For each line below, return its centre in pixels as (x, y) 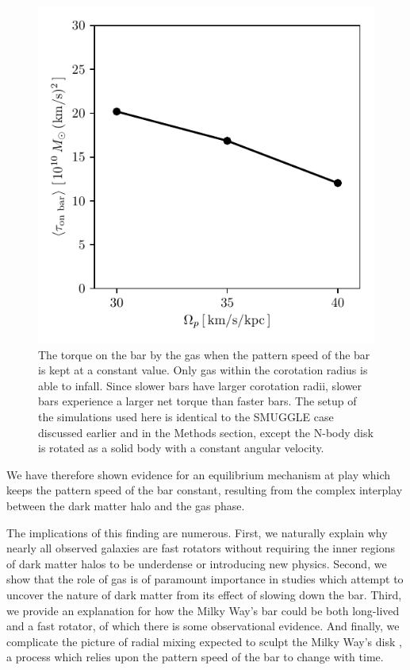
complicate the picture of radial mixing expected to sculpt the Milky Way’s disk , (204, 641)
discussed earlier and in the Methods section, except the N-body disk (206, 432)
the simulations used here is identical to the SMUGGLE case (186, 416)
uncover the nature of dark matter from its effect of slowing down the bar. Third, (204, 594)
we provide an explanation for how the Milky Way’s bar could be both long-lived (203, 610)
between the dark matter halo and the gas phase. (126, 505)
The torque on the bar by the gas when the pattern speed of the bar (204, 354)
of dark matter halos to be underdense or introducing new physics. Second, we (197, 563)
